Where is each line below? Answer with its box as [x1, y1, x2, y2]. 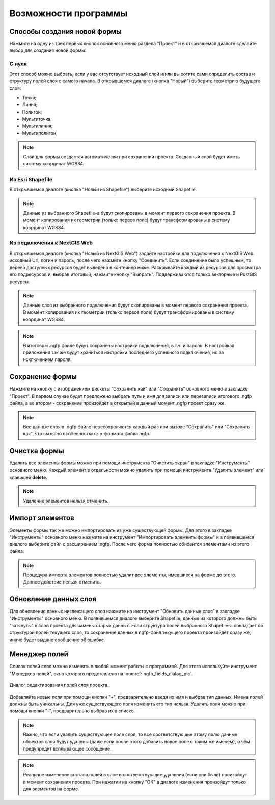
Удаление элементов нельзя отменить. [23, 497, 109, 504]
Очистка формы [9, 447, 64, 455]
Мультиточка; [22, 116, 52, 122]
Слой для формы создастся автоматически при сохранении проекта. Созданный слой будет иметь [23, 153, 240, 160]
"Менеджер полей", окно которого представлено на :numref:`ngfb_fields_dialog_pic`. [9, 670, 193, 677]
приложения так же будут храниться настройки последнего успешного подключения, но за [23, 349, 224, 356]
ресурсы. [9, 279, 30, 285]
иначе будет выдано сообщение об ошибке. [9, 636, 105, 643]
